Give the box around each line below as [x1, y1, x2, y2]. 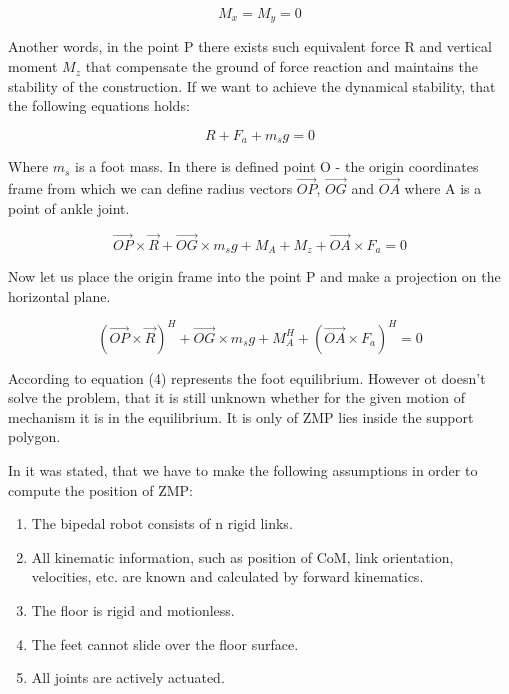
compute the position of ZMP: [8, 479, 194, 500]
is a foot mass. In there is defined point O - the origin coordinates [75, 156, 479, 177]
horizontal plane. [8, 285, 111, 306]
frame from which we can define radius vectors [8, 178, 293, 199]
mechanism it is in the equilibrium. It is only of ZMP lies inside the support [8, 406, 474, 427]
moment [8, 56, 58, 77]
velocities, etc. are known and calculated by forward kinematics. [31, 566, 424, 587]
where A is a [404, 178, 482, 199]
